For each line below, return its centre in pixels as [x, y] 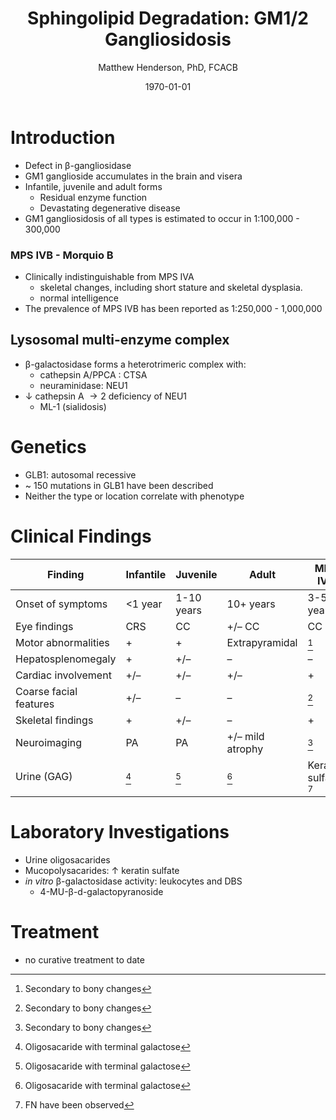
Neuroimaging [49, 742]
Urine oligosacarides [67, 859]
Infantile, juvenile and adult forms [93, 186]
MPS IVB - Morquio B [62, 255]
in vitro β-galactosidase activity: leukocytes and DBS [133, 881]
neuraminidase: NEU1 [83, 385]
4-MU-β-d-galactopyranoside [101, 891]
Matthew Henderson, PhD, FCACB [168, 67]
